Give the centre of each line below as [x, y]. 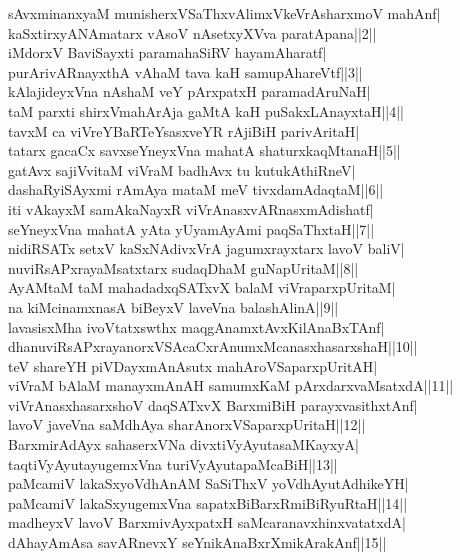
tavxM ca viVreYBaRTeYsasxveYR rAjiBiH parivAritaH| [184, 130]
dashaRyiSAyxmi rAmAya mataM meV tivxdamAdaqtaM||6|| [196, 189]
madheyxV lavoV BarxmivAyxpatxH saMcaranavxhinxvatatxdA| [207, 522]
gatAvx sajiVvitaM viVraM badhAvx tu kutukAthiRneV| [182, 169]
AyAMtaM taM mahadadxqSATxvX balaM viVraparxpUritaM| [202, 287]
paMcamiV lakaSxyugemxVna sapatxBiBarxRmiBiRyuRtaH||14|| [208, 502]
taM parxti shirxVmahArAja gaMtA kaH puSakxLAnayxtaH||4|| [206, 110]
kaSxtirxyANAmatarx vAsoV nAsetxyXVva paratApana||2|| [192, 32]
